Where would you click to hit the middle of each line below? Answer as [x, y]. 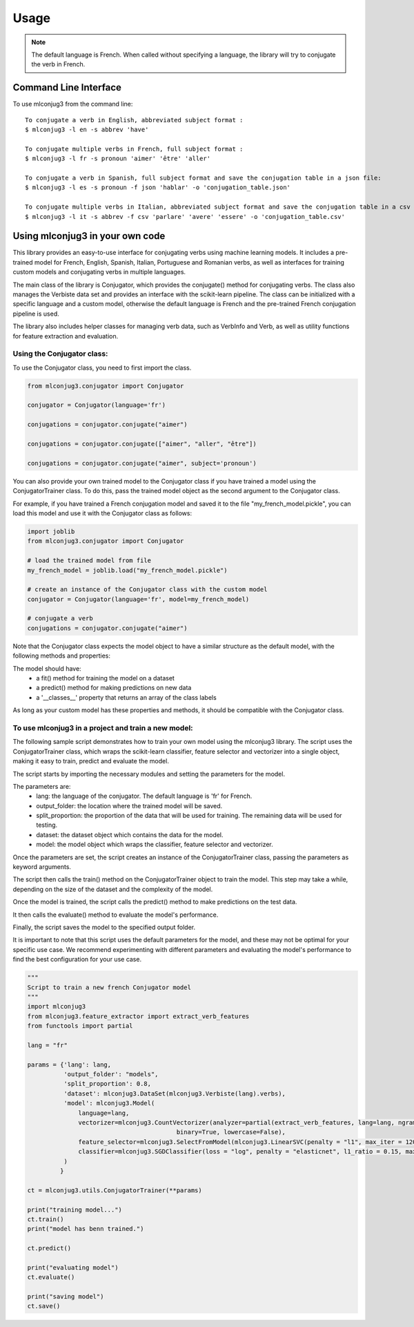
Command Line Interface [67, 87]
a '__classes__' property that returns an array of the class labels [126, 697]
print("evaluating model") [73, 1267]
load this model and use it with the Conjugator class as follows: [102, 513]
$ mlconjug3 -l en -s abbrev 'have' [87, 130]
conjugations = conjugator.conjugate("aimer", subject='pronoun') [142, 463]
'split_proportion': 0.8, [107, 1084]
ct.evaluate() [51, 1277]
